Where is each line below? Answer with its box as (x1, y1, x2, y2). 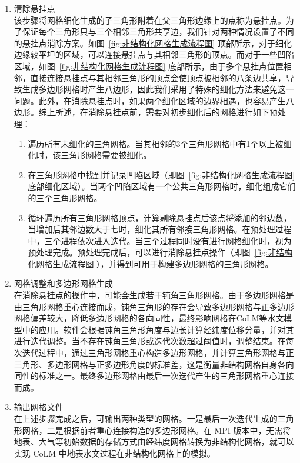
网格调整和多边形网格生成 (14, 277, 113, 289)
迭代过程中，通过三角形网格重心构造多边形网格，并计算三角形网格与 (22, 347, 286, 359)
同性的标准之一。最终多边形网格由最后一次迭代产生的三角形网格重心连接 (14, 369, 294, 382)
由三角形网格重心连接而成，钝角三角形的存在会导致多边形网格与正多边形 (14, 300, 294, 312)
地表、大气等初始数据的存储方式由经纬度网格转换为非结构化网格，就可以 (14, 435, 294, 448)
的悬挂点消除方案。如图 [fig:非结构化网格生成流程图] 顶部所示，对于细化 (14, 36, 292, 49)
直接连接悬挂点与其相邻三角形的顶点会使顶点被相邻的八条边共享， (30, 71, 286, 84)
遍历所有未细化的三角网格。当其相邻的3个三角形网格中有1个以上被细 (28, 137, 292, 149)
